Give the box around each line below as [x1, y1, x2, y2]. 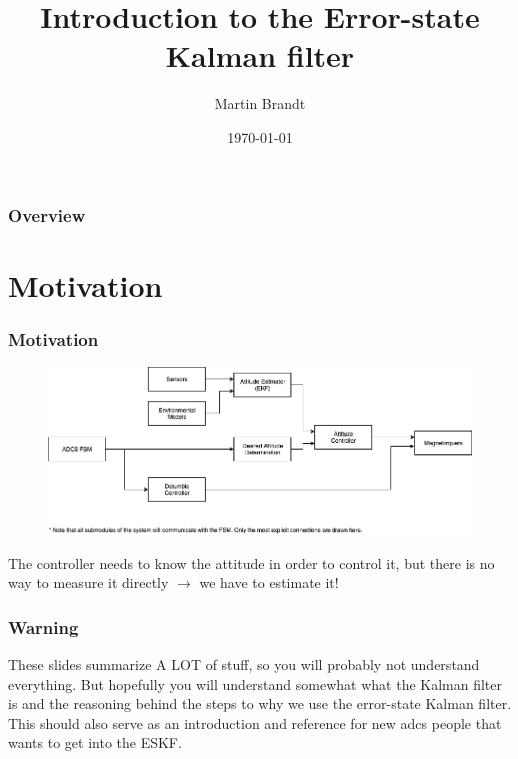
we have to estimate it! [199, 572, 339, 593]
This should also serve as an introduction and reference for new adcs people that [8, 712, 502, 733]
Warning [8, 614, 79, 639]
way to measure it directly [8, 572, 169, 593]
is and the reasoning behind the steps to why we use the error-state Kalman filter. [8, 693, 512, 714]
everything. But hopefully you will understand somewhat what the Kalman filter [8, 673, 503, 694]
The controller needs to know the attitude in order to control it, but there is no [8, 552, 495, 573]
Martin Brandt [214, 93, 306, 114]
